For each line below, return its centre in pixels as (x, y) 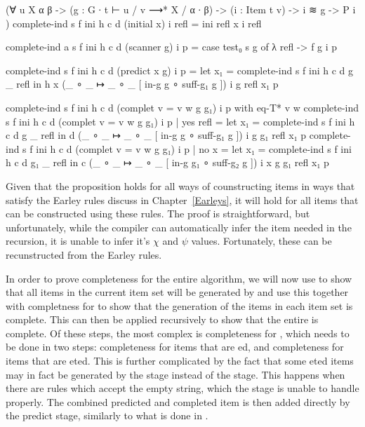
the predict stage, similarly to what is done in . (107, 415)
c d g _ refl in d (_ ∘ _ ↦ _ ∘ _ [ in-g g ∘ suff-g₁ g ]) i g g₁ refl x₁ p (156, 135)
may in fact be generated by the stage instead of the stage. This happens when (175, 374)
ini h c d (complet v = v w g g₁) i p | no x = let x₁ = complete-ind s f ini (194, 148)
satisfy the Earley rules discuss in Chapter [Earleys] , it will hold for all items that (182, 199)
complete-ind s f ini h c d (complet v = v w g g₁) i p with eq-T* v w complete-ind (182, 107)
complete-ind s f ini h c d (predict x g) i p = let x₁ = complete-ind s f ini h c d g (180, 70)
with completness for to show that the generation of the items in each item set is (179, 305)
